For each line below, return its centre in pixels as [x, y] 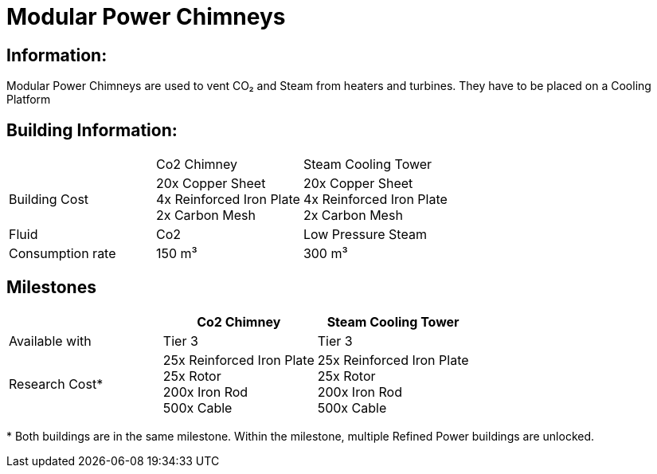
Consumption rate [63, 254]
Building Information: [92, 130]
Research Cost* [56, 384]
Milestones [51, 288]
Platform [29, 100]
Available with [50, 341]
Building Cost [49, 200]
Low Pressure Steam [365, 235]
